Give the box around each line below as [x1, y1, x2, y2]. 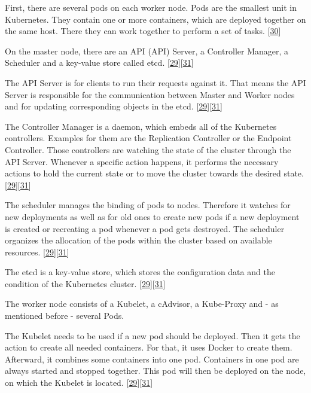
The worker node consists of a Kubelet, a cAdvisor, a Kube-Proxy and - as [5, 297, 279, 310]
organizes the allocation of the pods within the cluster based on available [5, 234, 272, 246]
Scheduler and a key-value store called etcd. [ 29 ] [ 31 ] [5, 56, 194, 69]
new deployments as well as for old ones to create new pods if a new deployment [5, 210, 300, 223]
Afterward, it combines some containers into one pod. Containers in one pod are [5, 352, 299, 365]
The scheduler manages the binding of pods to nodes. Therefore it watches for [5, 199, 291, 211]
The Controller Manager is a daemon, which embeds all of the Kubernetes [5, 120, 277, 132]
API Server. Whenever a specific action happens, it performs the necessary [5, 155, 279, 167]
